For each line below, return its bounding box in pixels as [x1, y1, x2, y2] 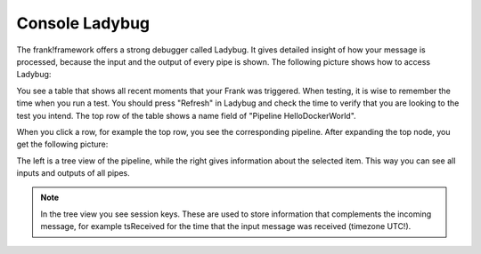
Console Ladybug [16, 13, 151, 33]
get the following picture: [16, 139, 109, 150]
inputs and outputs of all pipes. [16, 168, 131, 179]
